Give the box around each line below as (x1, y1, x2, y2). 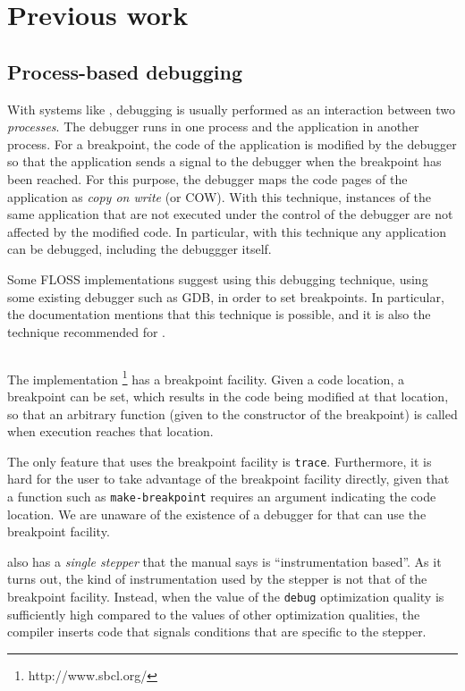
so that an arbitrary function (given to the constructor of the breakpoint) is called (7, 404, 458, 423)
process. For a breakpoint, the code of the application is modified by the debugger (7, 134, 457, 153)
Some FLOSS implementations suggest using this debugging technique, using (7, 269, 428, 288)
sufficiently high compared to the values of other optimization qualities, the (7, 604, 420, 623)
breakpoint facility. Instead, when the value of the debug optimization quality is (7, 587, 444, 605)
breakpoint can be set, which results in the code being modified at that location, (7, 386, 449, 405)
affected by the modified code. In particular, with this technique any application (7, 222, 446, 240)
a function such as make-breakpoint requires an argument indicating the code (7, 486, 436, 505)
